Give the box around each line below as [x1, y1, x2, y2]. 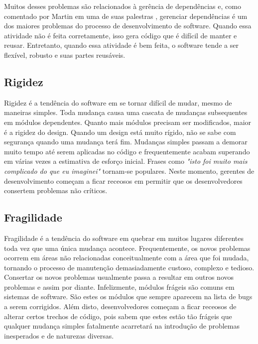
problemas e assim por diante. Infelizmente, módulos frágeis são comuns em [4, 281, 235, 292]
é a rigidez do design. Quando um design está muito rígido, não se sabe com [4, 126, 236, 137]
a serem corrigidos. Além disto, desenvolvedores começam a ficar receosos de [4, 301, 237, 312]
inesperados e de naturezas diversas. [4, 330, 114, 341]
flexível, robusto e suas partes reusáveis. [4, 49, 126, 60]
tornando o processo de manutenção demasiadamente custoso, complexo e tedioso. [4, 262, 255, 272]
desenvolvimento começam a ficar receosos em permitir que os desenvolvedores [4, 175, 243, 186]
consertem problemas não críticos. [4, 185, 108, 196]
